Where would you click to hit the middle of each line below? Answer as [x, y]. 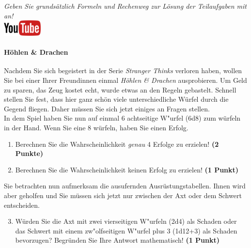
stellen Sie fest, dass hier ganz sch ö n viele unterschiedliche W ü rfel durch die [116, 99]
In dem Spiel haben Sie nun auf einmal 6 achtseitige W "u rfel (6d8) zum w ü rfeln [122, 118]
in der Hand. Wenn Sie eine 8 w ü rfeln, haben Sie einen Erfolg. [96, 127]
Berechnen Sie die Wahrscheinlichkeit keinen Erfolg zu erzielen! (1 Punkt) [127, 169]
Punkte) [29, 153]
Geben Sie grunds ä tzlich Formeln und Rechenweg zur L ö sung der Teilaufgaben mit [125, 6]
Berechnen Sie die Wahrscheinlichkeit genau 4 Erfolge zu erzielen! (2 [117, 144]
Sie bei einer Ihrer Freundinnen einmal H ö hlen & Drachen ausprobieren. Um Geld [125, 80]
